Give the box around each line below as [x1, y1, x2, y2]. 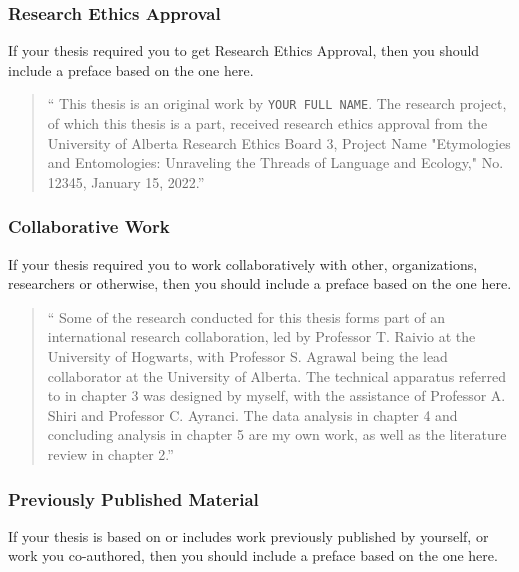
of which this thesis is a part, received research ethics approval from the [47, 113, 488, 134]
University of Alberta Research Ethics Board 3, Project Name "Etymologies [47, 132, 511, 153]
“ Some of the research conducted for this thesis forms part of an [47, 306, 446, 327]
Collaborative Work [8, 214, 170, 239]
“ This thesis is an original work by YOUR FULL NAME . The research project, [47, 93, 507, 114]
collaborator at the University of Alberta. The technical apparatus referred [47, 365, 507, 386]
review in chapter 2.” [47, 444, 174, 464]
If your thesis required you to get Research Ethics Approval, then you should [8, 40, 480, 61]
